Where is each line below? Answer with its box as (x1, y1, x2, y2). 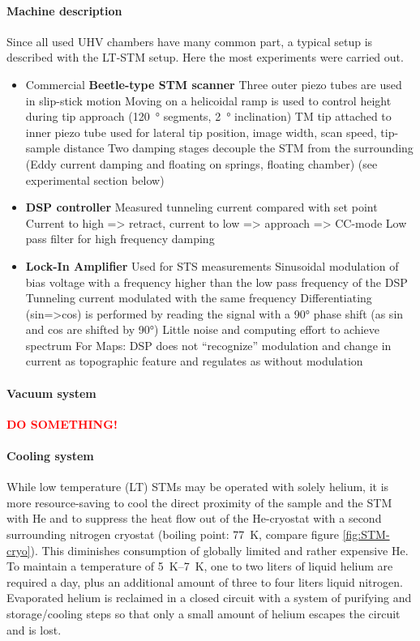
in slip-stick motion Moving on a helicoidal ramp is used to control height (25, 92, 392, 109)
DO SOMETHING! (6, 415, 118, 432)
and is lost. (6, 621, 62, 638)
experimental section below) (25, 171, 165, 188)
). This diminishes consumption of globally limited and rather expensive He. (30, 541, 409, 558)
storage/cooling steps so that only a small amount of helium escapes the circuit (6, 605, 401, 622)
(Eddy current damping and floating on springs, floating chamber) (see (25, 155, 378, 172)
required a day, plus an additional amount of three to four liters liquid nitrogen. (6, 573, 403, 590)
